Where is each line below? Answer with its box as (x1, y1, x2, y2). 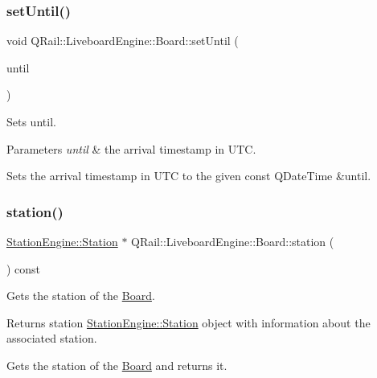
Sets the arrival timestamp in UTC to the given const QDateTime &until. (6, 167, 371, 184)
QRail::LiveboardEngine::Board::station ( (131, 233, 334, 249)
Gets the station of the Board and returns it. (6, 356, 227, 373)
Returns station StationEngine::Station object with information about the (6, 314, 371, 331)
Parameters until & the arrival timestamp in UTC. (6, 140, 256, 157)
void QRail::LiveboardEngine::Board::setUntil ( (6, 32, 239, 49)
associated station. (6, 330, 97, 347)
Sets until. (6, 113, 56, 129)
